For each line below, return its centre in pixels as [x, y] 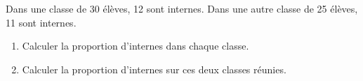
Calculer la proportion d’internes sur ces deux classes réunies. [154, 69]
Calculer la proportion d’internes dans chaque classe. [136, 46]
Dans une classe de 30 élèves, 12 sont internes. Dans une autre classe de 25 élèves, [182, 8]
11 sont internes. [41, 22]
